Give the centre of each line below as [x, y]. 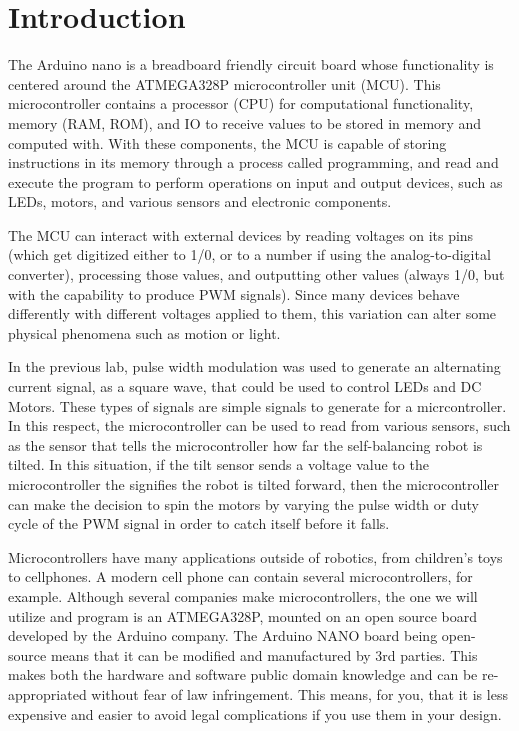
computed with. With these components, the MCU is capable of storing [227, 142]
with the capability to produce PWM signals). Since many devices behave [234, 293]
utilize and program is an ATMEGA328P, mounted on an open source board [243, 615]
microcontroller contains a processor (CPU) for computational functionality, [241, 103]
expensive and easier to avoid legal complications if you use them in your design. [255, 713]
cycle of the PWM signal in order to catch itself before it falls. [199, 523]
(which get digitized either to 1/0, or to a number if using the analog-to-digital [249, 254]
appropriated [47, 693]
